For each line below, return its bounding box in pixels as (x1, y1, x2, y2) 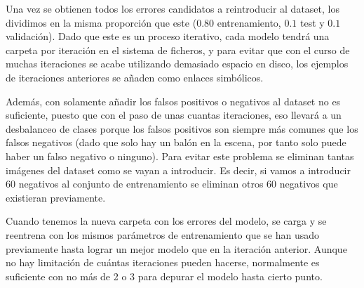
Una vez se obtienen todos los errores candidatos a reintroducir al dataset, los (6, 1, 339, 15)
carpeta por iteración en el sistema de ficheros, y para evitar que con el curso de (6, 42, 350, 57)
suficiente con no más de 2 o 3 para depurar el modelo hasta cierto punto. (6, 268, 323, 283)
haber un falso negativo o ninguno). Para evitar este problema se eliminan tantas (6, 148, 354, 163)
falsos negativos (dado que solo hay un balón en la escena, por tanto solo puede (6, 135, 346, 150)
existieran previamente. (6, 190, 106, 204)
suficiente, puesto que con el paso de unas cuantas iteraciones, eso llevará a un (6, 107, 342, 122)
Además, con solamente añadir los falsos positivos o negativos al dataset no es (6, 93, 341, 108)
